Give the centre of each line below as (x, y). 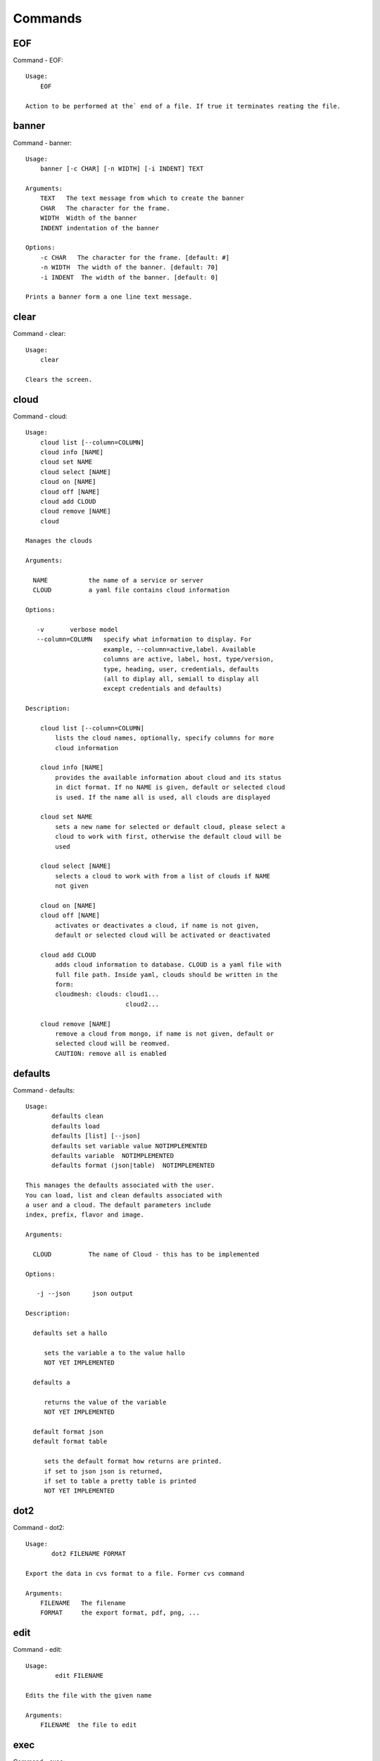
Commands (47, 18)
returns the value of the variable (105, 1402)
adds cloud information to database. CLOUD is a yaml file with (168, 965)
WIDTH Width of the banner (88, 218)
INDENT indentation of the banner (100, 228)
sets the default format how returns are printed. (133, 1461)
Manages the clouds (59, 541)
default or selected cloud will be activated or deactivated (163, 935)
